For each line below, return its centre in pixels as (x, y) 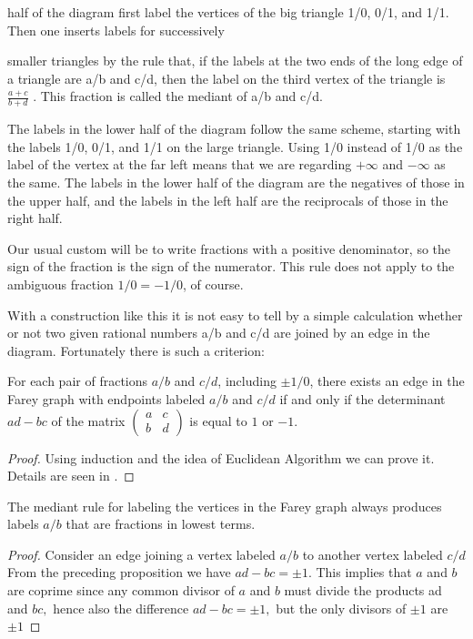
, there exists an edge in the (387, 381)
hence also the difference (121, 608)
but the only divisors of (341, 608)
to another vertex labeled (372, 554)
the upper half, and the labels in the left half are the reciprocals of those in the (228, 200)
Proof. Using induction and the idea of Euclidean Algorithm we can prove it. (221, 457)
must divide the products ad (363, 590)
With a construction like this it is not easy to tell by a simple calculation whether (235, 314)
